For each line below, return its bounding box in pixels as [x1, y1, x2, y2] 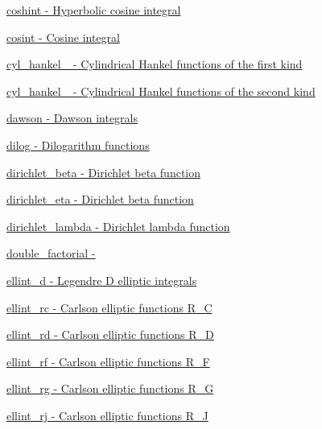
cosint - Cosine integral [6, 28, 120, 45]
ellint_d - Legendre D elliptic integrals [6, 271, 197, 288]
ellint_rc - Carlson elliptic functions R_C [6, 299, 213, 316]
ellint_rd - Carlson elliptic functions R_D [6, 326, 214, 343]
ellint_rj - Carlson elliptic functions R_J [6, 406, 208, 423]
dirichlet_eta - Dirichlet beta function [6, 191, 194, 208]
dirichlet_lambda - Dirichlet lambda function [6, 217, 230, 234]
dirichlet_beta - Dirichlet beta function [6, 163, 201, 180]
